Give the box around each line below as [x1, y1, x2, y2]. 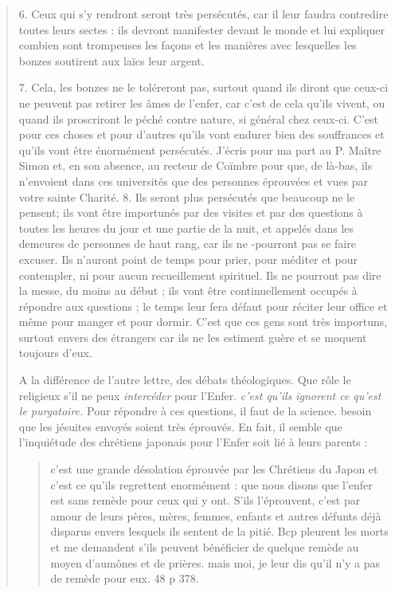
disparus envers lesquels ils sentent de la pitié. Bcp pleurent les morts [50, 523, 389, 540]
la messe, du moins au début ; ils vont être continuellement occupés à [18, 282, 358, 299]
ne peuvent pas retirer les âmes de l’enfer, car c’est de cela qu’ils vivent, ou [18, 94, 385, 111]
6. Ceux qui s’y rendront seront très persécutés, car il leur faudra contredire [18, 6, 389, 22]
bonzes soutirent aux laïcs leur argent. [18, 52, 205, 69]
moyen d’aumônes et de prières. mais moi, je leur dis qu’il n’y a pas [50, 554, 381, 571]
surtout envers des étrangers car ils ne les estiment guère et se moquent [18, 328, 367, 345]
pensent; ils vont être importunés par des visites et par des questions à [18, 204, 363, 221]
